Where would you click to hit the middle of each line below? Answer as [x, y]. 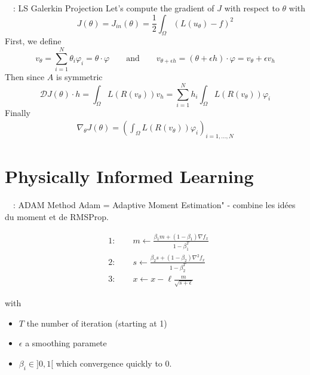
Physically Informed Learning [129, 176]
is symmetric [79, 77]
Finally [18, 112]
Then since [25, 77]
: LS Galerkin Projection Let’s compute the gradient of [113, 8]
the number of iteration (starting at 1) [97, 323]
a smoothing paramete [66, 343]
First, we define [33, 41]
